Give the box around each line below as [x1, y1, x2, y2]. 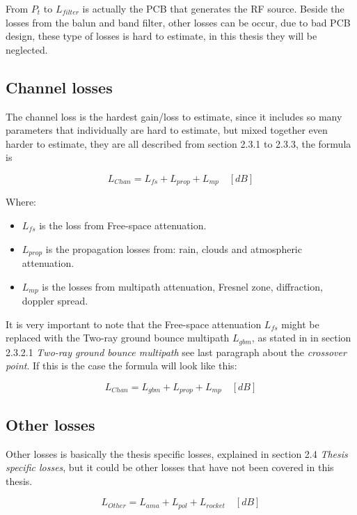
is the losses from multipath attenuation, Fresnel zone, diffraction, [42, 279, 323, 293]
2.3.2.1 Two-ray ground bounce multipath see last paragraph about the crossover [6, 344, 347, 359]
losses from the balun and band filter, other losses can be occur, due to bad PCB [6, 15, 351, 29]
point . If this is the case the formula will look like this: [6, 358, 237, 373]
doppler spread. [22, 293, 88, 308]
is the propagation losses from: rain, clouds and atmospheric [45, 241, 302, 256]
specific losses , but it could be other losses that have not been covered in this [6, 460, 334, 475]
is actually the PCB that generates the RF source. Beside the [82, 1, 344, 15]
